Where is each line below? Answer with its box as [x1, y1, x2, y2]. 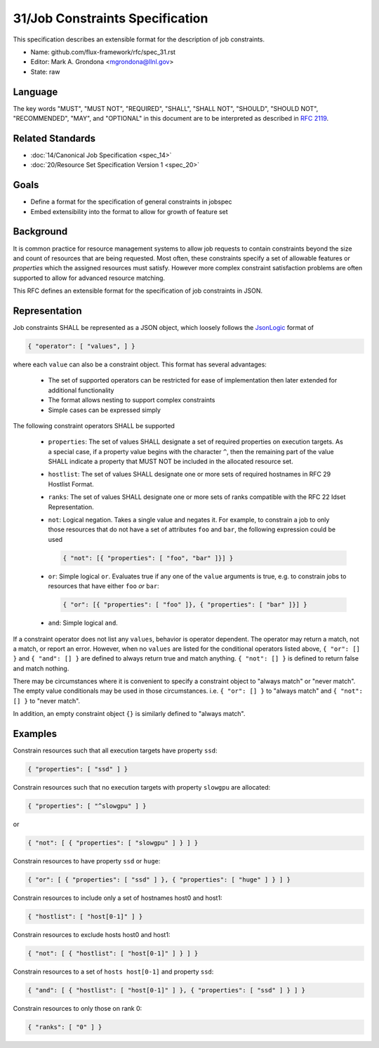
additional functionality [48, 386, 114, 394]
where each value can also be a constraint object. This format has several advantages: [13, 360, 267, 369]
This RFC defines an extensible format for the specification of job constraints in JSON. [13, 286, 263, 295]
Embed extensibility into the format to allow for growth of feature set [30, 207, 228, 215]
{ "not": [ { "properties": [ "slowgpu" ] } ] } [27, 839, 199, 847]
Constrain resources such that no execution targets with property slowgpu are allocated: [13, 783, 271, 792]
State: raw [30, 67, 60, 76]
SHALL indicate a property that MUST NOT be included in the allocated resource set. [48, 457, 294, 466]
